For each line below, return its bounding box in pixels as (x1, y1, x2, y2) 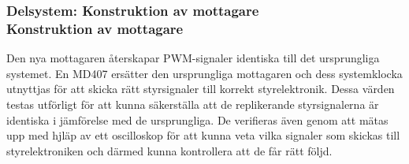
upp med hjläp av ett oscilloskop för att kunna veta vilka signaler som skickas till (6, 127, 400, 143)
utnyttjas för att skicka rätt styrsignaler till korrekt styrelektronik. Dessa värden (6, 80, 395, 97)
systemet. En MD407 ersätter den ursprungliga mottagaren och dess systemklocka (6, 65, 403, 81)
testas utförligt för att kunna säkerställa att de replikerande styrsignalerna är (6, 95, 379, 112)
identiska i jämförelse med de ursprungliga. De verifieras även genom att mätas (6, 111, 389, 128)
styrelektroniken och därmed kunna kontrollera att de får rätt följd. (6, 142, 333, 158)
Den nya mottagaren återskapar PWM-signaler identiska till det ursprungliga (6, 50, 380, 66)
